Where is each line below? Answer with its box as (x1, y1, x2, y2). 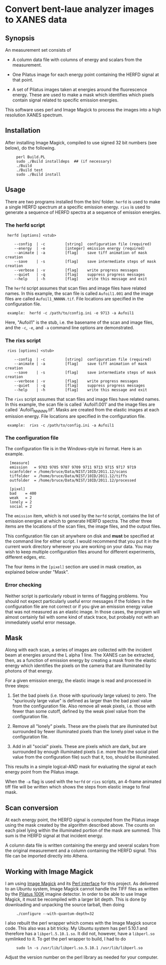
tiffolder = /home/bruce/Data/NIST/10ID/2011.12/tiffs (9, 474, 127, 479)
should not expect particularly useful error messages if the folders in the (5, 598, 153, 604)
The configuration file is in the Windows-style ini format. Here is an (5, 446, 142, 452)
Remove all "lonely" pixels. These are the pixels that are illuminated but (12, 723, 158, 729)
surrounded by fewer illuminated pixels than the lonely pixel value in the (12, 729, 159, 735)
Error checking (5, 581, 42, 588)
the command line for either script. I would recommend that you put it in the (5, 538, 160, 544)
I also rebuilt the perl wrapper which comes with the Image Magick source (5, 920, 157, 926)
